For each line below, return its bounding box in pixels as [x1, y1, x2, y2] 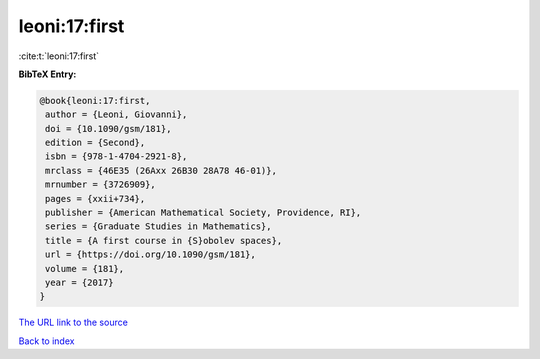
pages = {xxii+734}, [45, 193, 146, 204]
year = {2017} [45, 277, 114, 288]
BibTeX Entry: [18, 68, 77, 80]
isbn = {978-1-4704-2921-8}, [45, 151, 188, 162]
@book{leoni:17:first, [39, 95, 151, 106]
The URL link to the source [18, 316, 129, 329]
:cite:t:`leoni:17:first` [18, 50, 100, 62]
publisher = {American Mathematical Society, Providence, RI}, [45, 207, 362, 219]
